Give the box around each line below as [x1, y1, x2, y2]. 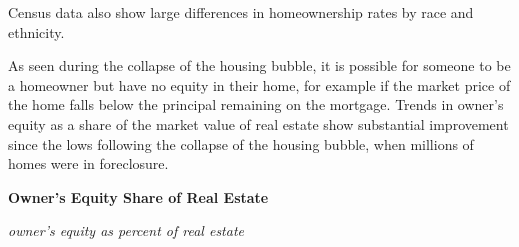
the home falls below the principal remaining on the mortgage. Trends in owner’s [8, 94, 504, 115]
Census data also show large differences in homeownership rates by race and [8, 2, 474, 22]
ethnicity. [8, 21, 65, 42]
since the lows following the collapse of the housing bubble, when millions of [8, 133, 474, 154]
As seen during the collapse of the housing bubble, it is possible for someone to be [8, 55, 511, 76]
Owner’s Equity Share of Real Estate [8, 186, 269, 207]
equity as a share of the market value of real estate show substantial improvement [8, 113, 509, 134]
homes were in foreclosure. [8, 153, 169, 174]
